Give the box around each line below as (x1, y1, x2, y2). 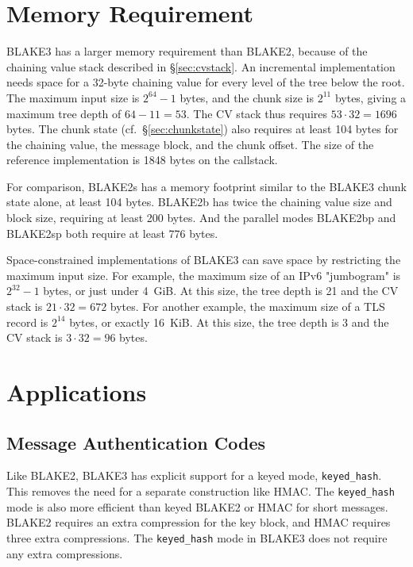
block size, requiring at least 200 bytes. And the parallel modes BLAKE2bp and (6, 209, 396, 226)
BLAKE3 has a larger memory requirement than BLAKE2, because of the (6, 43, 368, 59)
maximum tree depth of (6, 105, 122, 121)
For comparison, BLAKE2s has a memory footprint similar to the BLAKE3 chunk (6, 178, 407, 194)
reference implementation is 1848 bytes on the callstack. (6, 151, 278, 168)
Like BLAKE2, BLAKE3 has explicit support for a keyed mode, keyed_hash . (6, 467, 382, 484)
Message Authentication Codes (6, 430, 266, 454)
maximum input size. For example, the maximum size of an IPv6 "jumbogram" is (6, 266, 401, 283)
